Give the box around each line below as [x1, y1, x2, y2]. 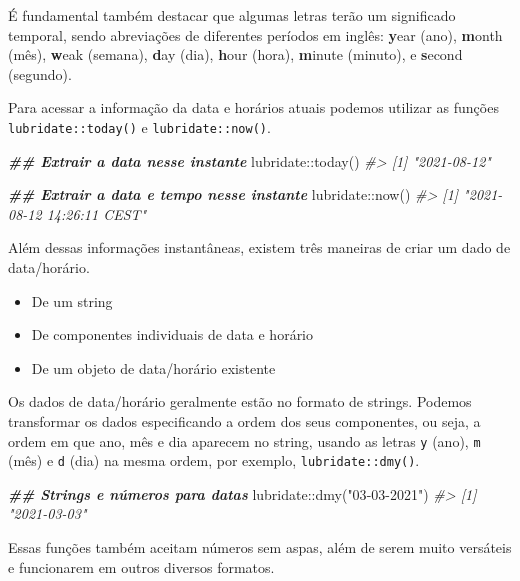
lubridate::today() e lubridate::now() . [8, 116, 271, 137]
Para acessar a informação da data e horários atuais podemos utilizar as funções [8, 97, 499, 118]
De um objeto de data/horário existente [31, 357, 276, 378]
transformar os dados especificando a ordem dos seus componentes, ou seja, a [8, 410, 481, 431]
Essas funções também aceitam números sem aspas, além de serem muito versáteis [8, 537, 512, 558]
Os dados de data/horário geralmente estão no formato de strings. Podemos [8, 391, 472, 412]
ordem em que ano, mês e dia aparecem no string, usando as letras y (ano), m [8, 430, 481, 451]
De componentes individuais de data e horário [31, 324, 314, 345]
